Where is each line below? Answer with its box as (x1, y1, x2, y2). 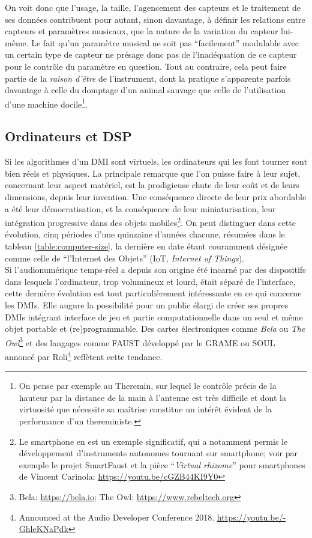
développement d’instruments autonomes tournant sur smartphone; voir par (19, 447, 298, 459)
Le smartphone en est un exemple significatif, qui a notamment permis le (19, 435, 288, 447)
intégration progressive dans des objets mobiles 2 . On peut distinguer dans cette (5, 215, 296, 228)
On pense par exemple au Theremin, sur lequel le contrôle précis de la (19, 379, 277, 392)
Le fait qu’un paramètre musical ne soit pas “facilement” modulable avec (31, 36, 299, 49)
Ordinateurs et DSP (5, 127, 132, 145)
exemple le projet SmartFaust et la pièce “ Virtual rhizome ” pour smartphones (19, 458, 305, 471)
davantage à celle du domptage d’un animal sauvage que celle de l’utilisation (5, 84, 286, 96)
